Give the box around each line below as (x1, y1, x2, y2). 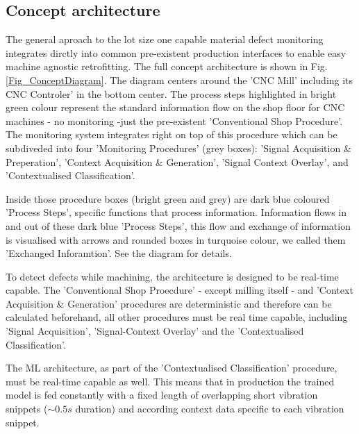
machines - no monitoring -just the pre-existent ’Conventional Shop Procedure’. (6, 113, 343, 128)
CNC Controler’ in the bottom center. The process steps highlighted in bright (6, 86, 337, 101)
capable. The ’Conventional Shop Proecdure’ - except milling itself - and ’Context (6, 283, 353, 297)
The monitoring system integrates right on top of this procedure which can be (6, 127, 337, 142)
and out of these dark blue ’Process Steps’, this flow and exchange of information (6, 218, 351, 233)
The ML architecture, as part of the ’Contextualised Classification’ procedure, (6, 360, 337, 375)
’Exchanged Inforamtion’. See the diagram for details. (6, 246, 232, 260)
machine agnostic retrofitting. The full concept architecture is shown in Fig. (6, 59, 328, 74)
